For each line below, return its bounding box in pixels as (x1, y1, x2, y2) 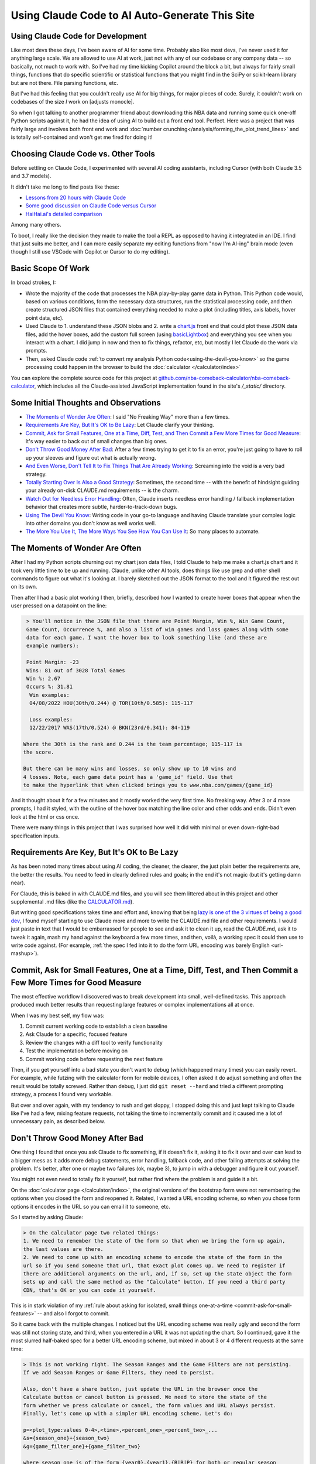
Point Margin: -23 (26, 659, 79, 666)
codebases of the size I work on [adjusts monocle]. (11, 98, 135, 105)
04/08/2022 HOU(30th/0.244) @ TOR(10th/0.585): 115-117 (29, 700, 193, 707)
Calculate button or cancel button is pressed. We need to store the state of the (23, 1394, 267, 1401)
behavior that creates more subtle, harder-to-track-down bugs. (25, 504, 178, 511)
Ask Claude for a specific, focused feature (25, 1031, 128, 1038)
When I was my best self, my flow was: (11, 1012, 105, 1019)
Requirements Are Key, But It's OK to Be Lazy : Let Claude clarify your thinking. (25, 422, 215, 429)
